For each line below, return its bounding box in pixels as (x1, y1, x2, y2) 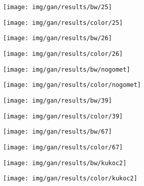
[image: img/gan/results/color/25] (3, 19, 123, 26)
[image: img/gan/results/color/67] (3, 143, 123, 151)
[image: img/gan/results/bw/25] (3, 4, 112, 11)
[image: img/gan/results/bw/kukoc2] (3, 159, 127, 167)
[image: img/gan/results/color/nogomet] (3, 81, 141, 89)
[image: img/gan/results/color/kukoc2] (3, 175, 137, 182)
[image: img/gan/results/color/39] (3, 112, 123, 120)
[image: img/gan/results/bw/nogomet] (3, 66, 130, 73)
